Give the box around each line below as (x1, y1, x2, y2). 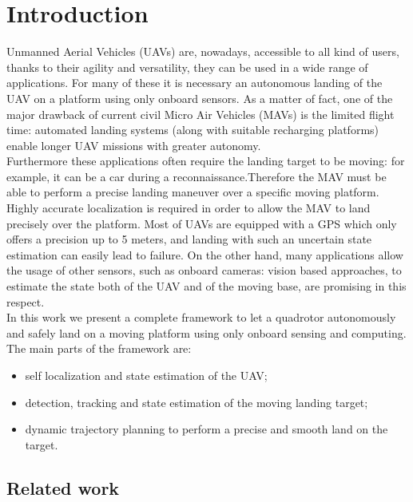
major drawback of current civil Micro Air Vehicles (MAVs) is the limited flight (6, 105, 395, 122)
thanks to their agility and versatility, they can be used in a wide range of (6, 58, 368, 75)
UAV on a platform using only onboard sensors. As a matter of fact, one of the (6, 89, 393, 106)
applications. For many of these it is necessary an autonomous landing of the (6, 74, 383, 91)
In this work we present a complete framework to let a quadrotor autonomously (6, 309, 396, 326)
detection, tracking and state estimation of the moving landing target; (25, 393, 368, 410)
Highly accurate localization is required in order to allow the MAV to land (6, 200, 371, 216)
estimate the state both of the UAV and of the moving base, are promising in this (6, 278, 407, 294)
